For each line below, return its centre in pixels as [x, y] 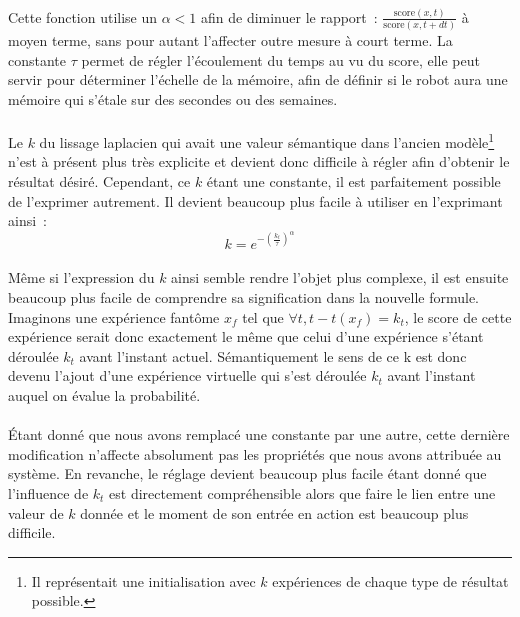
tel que [263, 316]
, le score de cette [458, 316]
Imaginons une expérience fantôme [114, 316]
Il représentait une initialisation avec [143, 580]
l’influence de [48, 493]
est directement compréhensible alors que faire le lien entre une [302, 493]
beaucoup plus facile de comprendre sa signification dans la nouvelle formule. [244, 297]
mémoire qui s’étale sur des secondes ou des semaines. [173, 99]
